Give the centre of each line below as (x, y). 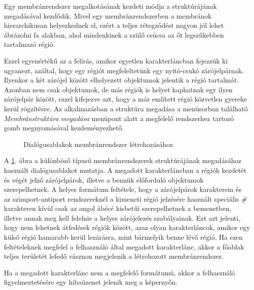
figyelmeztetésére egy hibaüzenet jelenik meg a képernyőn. (91, 282)
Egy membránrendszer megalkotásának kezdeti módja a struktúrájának (110, 6)
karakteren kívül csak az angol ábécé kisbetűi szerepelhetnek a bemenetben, (118, 208)
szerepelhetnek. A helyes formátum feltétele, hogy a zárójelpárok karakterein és (123, 189)
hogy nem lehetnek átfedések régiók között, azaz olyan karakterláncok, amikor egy (127, 227)
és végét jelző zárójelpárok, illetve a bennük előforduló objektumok (104, 179)
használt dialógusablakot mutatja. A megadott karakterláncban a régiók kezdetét (125, 170)
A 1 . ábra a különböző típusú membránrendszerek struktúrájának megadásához (123, 160)
